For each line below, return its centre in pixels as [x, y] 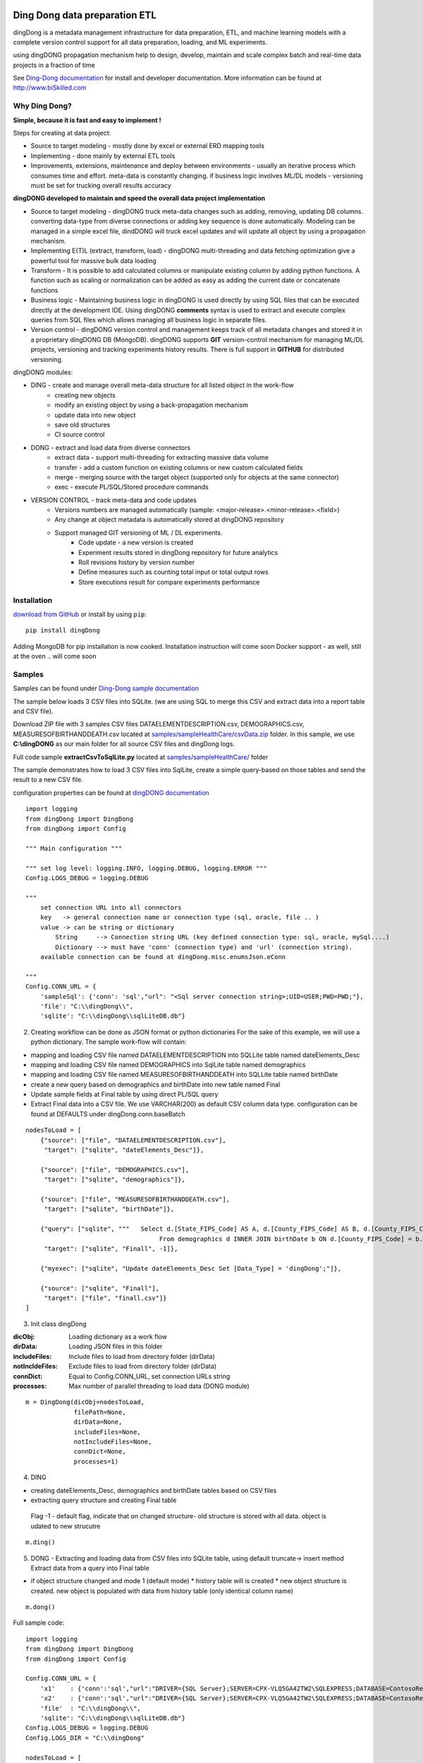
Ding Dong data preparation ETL [85, 15]
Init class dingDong [59, 1324]
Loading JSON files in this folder [116, 1346]
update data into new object [95, 415]
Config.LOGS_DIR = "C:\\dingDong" [85, 1738]
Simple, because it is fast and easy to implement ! [87, 120]
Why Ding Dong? [42, 106]
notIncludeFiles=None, [113, 1441]
